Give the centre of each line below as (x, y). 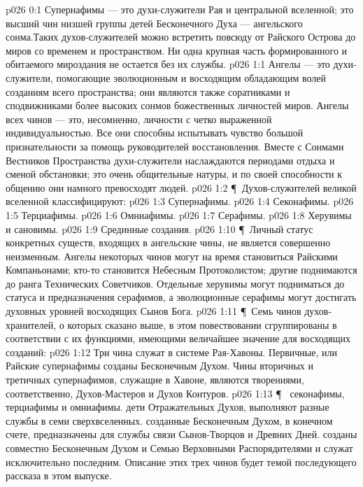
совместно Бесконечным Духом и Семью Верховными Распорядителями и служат (179, 448)
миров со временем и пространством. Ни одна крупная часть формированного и (177, 50)
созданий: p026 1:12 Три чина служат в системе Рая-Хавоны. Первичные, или (172, 352)
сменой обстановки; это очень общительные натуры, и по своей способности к (174, 174)
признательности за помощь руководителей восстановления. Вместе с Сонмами (175, 146)
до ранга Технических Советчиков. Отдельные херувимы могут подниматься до (175, 283)
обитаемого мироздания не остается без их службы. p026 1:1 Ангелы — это (168, 64)
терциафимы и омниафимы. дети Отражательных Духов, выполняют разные (168, 407)
